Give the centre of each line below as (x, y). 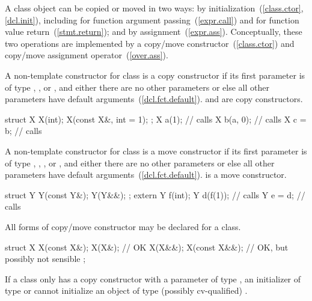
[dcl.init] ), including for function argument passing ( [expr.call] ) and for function (152, 20)
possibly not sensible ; (45, 259)
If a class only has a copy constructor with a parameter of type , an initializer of (153, 278)
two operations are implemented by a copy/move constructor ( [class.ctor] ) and (150, 43)
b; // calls (23, 131)
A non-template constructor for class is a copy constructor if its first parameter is (155, 75)
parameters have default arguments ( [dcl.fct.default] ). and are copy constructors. (154, 99)
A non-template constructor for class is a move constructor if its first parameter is (156, 150)
